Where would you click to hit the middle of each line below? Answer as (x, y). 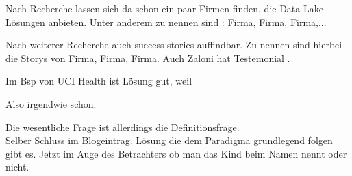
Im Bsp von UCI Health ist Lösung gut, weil (99, 81)
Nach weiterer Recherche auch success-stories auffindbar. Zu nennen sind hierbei (174, 45)
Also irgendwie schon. (51, 103)
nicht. (17, 167)
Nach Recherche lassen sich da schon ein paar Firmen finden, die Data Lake (164, 8)
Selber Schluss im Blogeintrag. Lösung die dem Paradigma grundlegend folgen (169, 140)
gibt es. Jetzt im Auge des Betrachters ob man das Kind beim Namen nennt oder (176, 153)
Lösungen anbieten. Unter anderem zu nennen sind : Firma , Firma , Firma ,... (166, 21)
